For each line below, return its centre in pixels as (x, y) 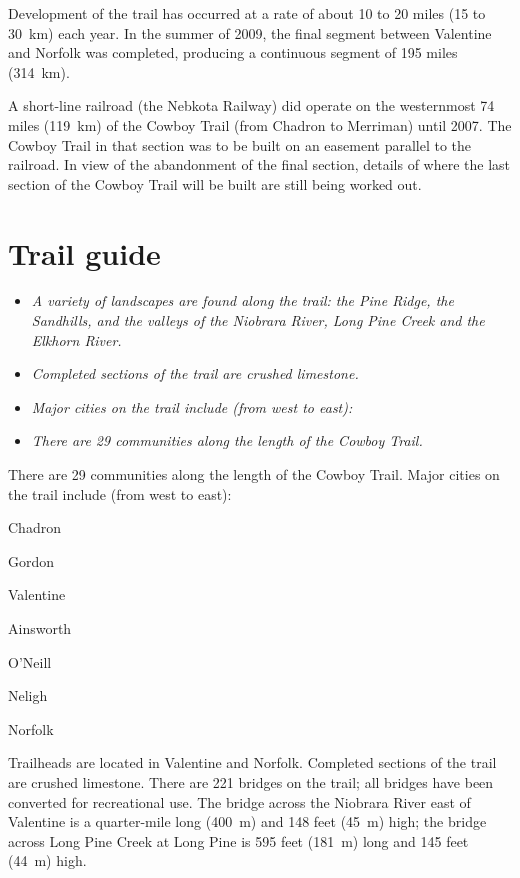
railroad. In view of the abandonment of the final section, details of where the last (259, 164)
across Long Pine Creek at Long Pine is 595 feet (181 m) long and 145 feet (238, 840)
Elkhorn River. (76, 339)
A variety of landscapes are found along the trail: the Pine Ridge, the (242, 300)
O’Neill (30, 661)
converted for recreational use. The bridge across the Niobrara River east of (239, 801)
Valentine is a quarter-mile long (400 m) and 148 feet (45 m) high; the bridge (247, 821)
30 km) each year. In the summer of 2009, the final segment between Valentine (250, 32)
